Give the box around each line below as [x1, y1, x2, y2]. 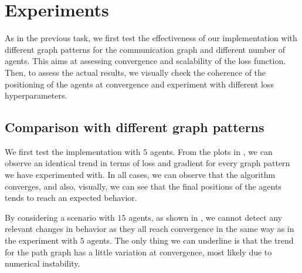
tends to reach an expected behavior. [5, 191, 137, 204]
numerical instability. [5, 257, 80, 269]
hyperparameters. [5, 89, 67, 102]
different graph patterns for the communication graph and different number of [5, 43, 285, 55]
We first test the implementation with [5, 145, 141, 157]
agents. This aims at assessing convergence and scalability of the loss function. [5, 55, 286, 67]
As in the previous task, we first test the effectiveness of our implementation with [5, 32, 297, 44]
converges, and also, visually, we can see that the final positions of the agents [5, 180, 281, 192]
